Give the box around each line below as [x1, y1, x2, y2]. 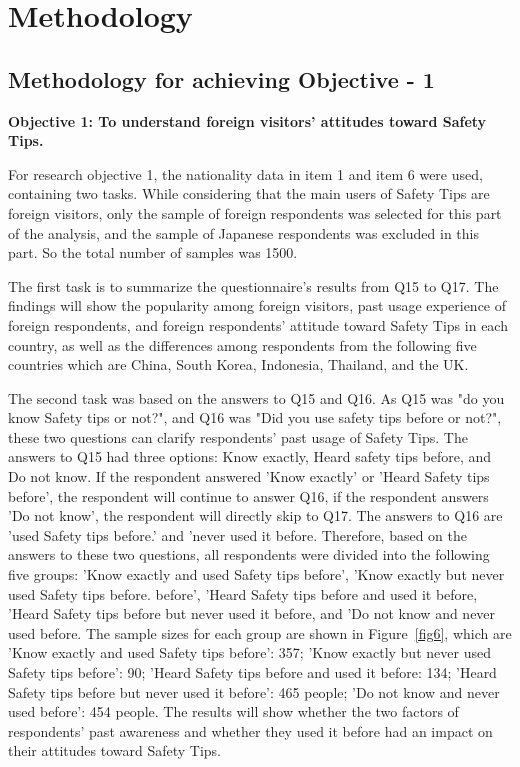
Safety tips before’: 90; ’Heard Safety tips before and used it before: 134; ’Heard [8, 662, 497, 683]
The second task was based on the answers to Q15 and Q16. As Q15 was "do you [8, 387, 505, 408]
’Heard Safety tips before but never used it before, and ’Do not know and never [8, 603, 496, 624]
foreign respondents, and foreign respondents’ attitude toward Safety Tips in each [8, 314, 508, 335]
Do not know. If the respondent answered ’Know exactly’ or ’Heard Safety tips [8, 466, 490, 487]
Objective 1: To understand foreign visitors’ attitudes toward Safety [8, 110, 487, 131]
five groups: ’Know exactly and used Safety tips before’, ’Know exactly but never [8, 564, 505, 585]
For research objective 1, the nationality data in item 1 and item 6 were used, [8, 163, 483, 184]
